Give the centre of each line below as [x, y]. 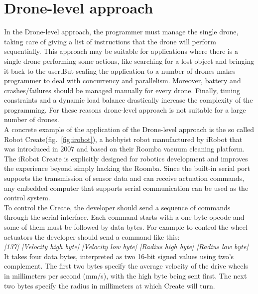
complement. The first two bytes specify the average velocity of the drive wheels [126, 266]
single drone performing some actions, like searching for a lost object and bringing [129, 61]
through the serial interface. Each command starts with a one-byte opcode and [124, 217]
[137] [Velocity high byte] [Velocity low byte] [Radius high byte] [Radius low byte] [126, 246]
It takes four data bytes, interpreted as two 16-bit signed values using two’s [119, 256]
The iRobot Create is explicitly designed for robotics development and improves [126, 158]
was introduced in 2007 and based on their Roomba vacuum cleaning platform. [125, 149]
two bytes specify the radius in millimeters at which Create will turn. [110, 285]
